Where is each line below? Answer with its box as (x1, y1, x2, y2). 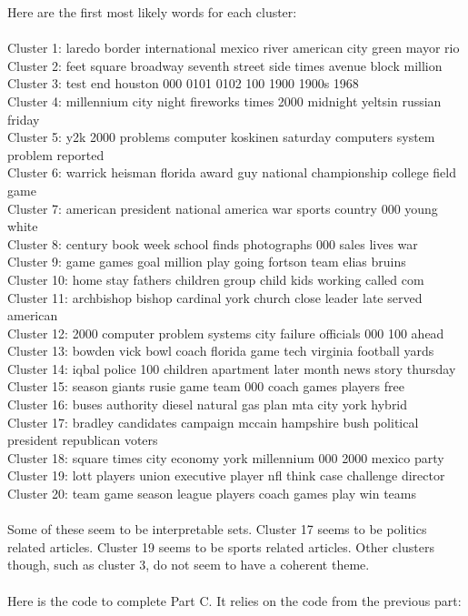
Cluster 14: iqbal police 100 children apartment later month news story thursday (7, 358, 456, 378)
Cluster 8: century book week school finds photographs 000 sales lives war (7, 234, 418, 253)
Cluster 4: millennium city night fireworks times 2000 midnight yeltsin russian (7, 91, 442, 110)
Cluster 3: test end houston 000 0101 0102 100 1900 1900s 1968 (7, 74, 359, 93)
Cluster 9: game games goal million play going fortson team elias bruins (7, 252, 406, 271)
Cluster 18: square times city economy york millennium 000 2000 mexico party (7, 448, 444, 467)
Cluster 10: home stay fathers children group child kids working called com (7, 269, 424, 288)
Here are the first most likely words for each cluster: (7, 3, 297, 21)
